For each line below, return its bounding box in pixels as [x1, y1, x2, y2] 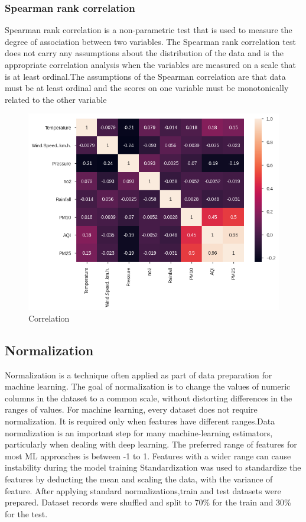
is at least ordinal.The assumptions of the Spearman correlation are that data [5, 70, 286, 82]
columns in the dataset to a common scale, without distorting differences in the [5, 391, 292, 404]
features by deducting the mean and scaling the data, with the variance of [5, 472, 273, 485]
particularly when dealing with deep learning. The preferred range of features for [5, 438, 297, 450]
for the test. [5, 507, 48, 520]
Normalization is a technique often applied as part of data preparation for [5, 368, 272, 381]
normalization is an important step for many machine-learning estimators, [5, 426, 273, 439]
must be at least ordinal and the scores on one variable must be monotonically [5, 82, 289, 94]
